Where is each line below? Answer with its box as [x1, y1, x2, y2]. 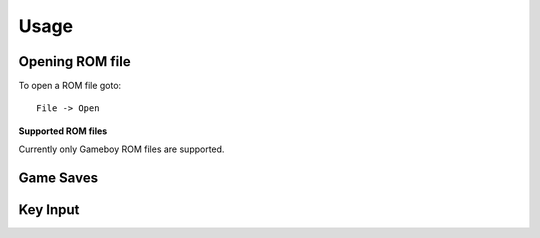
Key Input [18, 201, 80, 219]
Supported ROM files [18, 125, 108, 137]
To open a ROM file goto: [18, 80, 122, 92]
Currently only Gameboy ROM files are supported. [18, 143, 225, 155]
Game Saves [18, 170, 99, 187]
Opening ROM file [18, 53, 131, 70]
